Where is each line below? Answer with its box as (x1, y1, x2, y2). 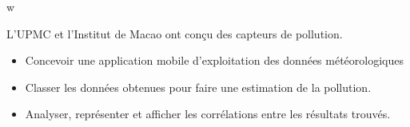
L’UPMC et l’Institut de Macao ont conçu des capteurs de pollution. (6, 25, 343, 42)
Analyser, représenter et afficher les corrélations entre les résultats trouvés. (25, 105, 391, 122)
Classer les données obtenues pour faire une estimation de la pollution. (25, 78, 372, 95)
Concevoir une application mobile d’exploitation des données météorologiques (25, 52, 404, 69)
